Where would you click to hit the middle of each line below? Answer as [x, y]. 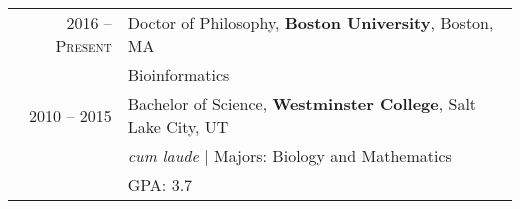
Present [83, 46]
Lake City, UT [178, 127]
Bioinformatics [178, 75]
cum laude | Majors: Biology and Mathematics [289, 156]
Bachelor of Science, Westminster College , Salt [302, 104]
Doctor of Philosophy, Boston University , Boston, [310, 23]
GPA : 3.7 [160, 185]
